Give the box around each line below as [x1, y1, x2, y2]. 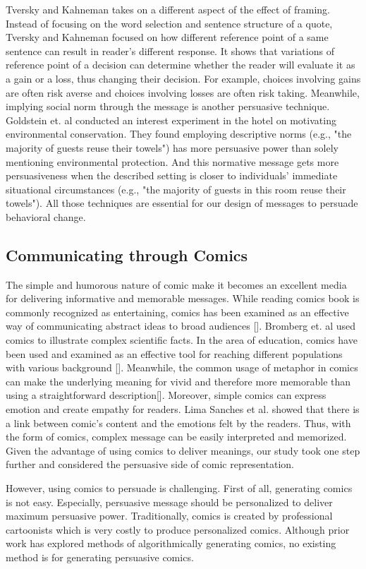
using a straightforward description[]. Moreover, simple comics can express [6, 388, 327, 402]
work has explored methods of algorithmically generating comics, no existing [6, 536, 336, 551]
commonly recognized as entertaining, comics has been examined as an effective [6, 304, 349, 319]
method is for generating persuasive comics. [6, 549, 194, 564]
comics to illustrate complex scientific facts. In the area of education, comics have [6, 333, 358, 347]
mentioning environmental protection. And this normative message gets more [6, 154, 339, 169]
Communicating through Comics [6, 244, 248, 265]
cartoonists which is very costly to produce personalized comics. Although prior [6, 522, 350, 537]
